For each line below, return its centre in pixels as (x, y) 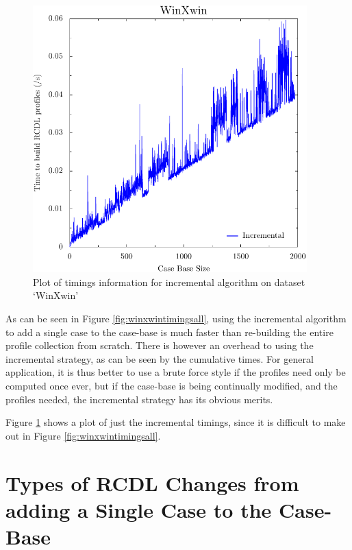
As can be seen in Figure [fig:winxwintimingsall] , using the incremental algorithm (176, 319)
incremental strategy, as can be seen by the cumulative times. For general (160, 358)
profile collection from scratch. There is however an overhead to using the (160, 345)
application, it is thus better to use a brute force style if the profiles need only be (176, 372)
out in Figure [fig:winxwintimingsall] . (83, 435)
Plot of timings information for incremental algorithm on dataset (169, 282)
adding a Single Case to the (139, 509)
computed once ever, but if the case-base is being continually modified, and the (172, 386)
